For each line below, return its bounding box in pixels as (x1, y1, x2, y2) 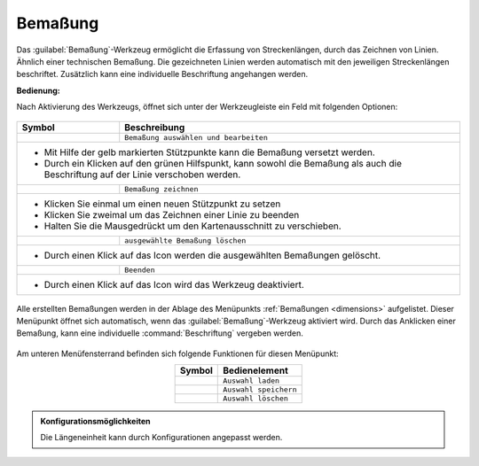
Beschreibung (124, 120, 185, 133)
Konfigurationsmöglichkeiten (40, 416, 151, 427)
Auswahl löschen (223, 394, 288, 403)
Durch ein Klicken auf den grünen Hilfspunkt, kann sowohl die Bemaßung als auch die (43, 157, 403, 169)
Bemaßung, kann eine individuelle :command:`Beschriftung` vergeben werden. (16, 328, 303, 338)
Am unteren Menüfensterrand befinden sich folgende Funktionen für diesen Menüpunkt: (16, 348, 339, 359)
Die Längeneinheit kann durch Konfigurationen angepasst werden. (40, 432, 283, 443)
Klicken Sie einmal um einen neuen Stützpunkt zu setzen (43, 198, 281, 210)
